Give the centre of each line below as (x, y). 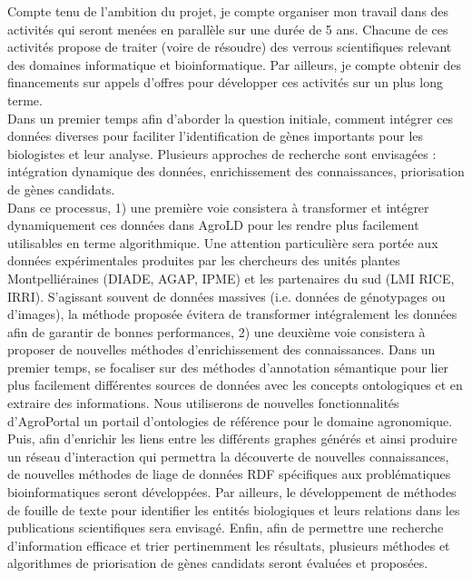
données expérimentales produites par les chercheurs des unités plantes (204, 260)
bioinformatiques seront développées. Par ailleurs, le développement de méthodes (232, 492)
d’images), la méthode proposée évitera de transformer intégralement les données (232, 314)
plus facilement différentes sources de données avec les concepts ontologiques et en (235, 385)
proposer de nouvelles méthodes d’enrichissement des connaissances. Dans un (221, 349)
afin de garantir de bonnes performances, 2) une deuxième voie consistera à (216, 331)
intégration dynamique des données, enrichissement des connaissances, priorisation (236, 171)
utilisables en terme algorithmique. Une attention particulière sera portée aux (223, 242)
